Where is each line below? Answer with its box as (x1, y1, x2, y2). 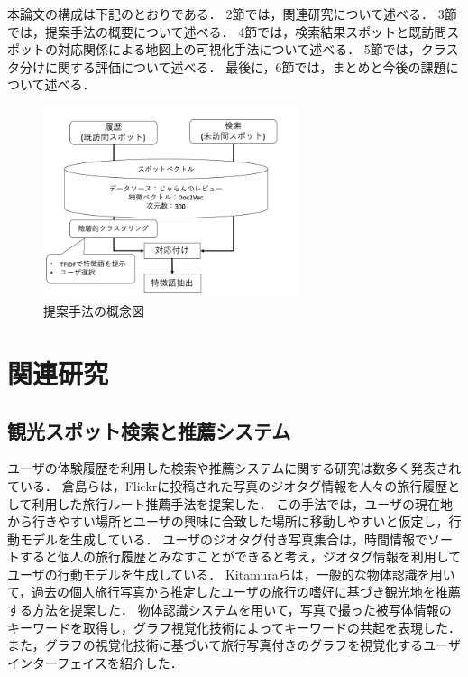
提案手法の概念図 (43, 301, 144, 320)
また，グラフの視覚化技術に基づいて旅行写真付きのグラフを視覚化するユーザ (7, 635, 462, 654)
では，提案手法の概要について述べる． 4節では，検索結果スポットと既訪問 (7, 22, 447, 41)
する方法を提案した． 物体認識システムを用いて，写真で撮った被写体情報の (7, 600, 452, 619)
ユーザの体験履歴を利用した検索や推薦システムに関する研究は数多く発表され (7, 459, 462, 478)
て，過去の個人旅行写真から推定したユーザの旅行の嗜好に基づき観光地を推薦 (7, 582, 461, 601)
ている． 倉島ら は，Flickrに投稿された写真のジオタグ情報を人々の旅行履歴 (7, 476, 448, 495)
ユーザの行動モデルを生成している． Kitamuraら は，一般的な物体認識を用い (7, 564, 455, 583)
